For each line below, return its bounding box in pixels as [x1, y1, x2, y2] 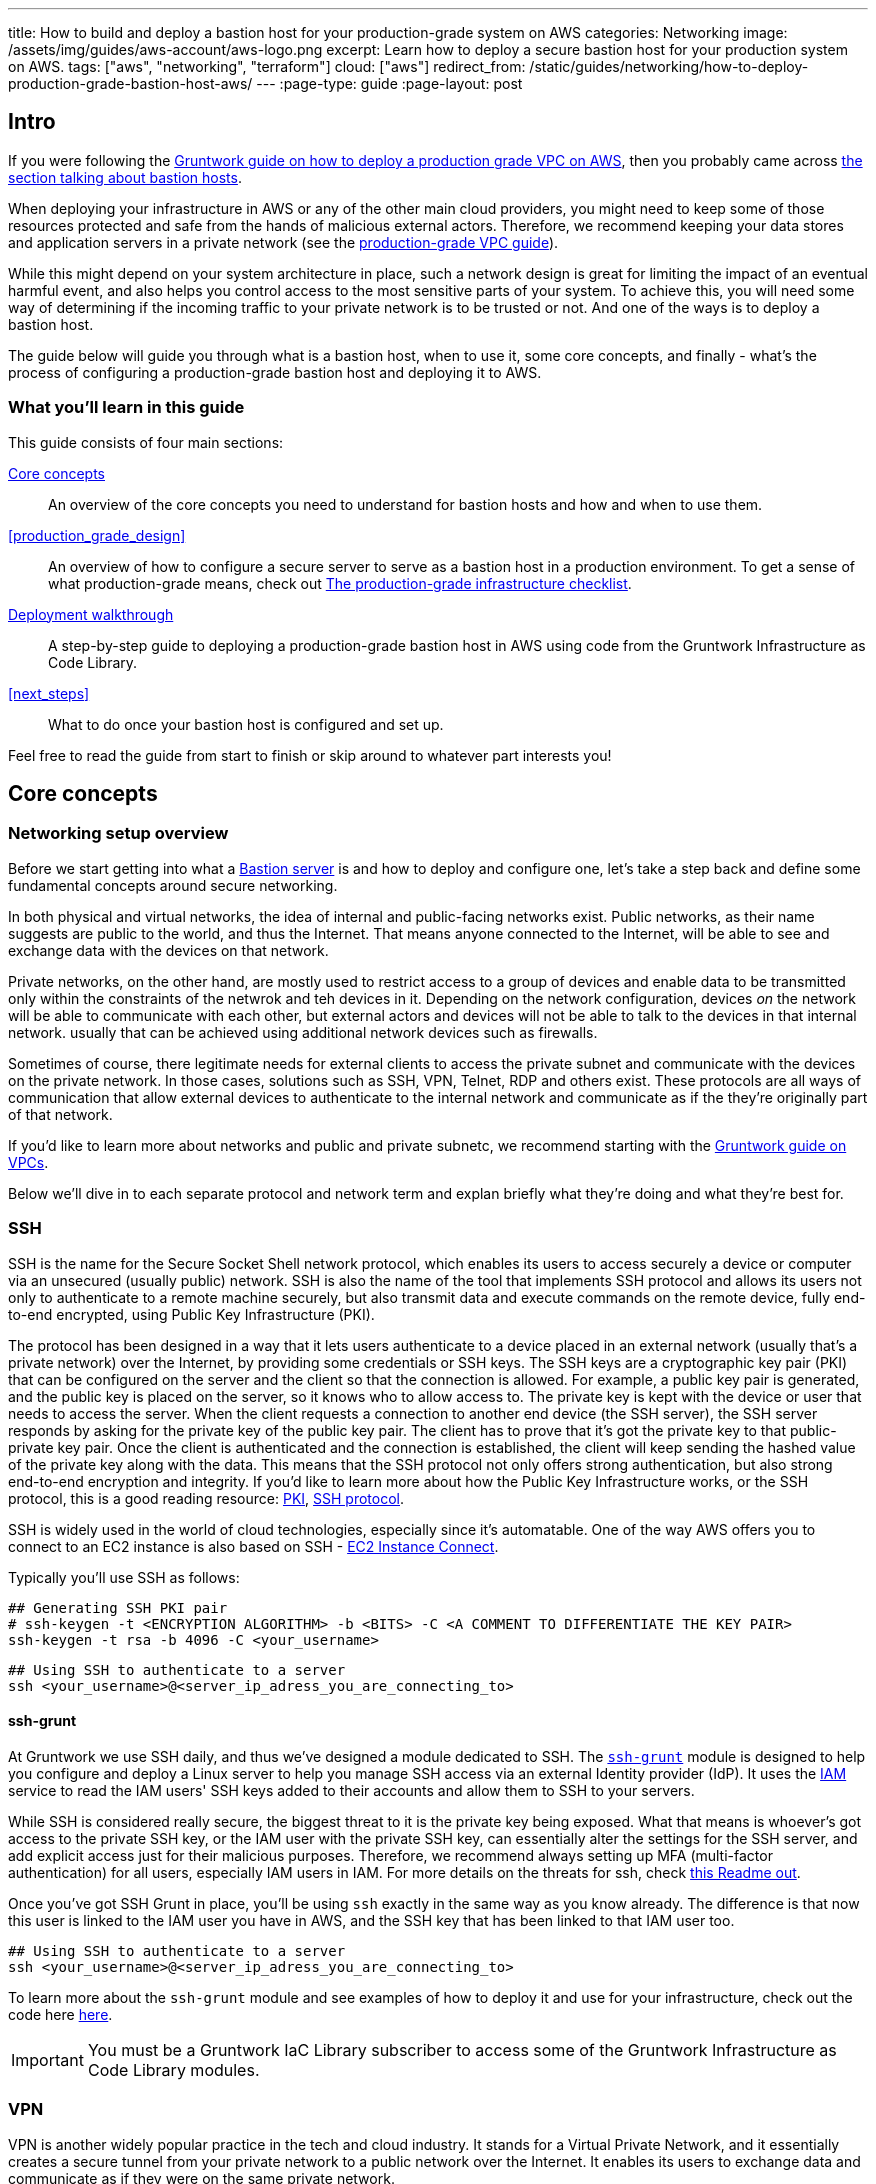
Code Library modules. [87, 2059, 260, 2080]
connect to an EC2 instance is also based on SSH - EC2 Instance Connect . [8, 1537, 499, 1555]
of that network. [8, 1105, 113, 1123]
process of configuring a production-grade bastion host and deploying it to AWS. [8, 363, 542, 381]
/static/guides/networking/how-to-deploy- [529, 58, 809, 75]
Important [11, 2049, 84, 2070]
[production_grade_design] [8, 526, 186, 544]
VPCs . [8, 1153, 49, 1171]
